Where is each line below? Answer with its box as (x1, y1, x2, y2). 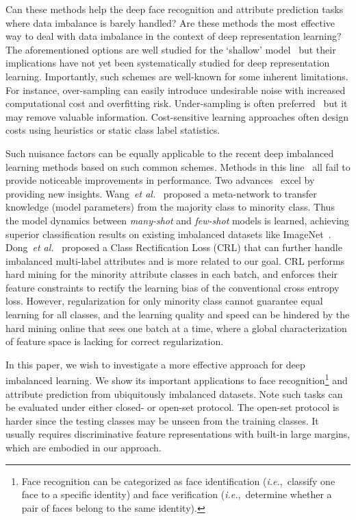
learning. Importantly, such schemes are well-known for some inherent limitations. (5, 69, 348, 83)
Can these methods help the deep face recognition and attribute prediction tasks (5, 2, 344, 16)
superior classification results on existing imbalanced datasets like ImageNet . (5, 226, 331, 241)
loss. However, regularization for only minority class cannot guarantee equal (5, 294, 323, 308)
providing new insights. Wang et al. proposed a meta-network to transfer (5, 186, 317, 200)
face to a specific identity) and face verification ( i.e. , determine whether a (21, 487, 332, 501)
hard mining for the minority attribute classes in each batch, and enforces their (5, 267, 338, 281)
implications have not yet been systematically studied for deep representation (5, 56, 330, 70)
